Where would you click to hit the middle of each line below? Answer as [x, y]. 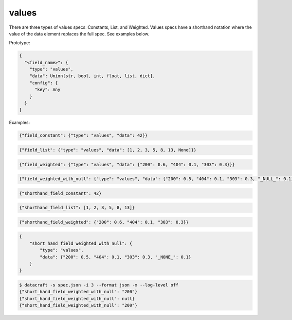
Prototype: [19, 43]
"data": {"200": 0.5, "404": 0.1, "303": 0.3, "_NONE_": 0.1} [116, 257]
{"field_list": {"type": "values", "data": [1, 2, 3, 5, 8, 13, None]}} [108, 150]
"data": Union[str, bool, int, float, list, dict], [92, 76]
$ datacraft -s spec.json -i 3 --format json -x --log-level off [99, 285]
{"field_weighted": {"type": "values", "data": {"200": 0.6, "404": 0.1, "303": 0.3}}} [127, 164]
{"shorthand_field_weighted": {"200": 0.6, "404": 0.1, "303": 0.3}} [104, 222]
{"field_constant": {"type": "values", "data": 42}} [83, 135]
